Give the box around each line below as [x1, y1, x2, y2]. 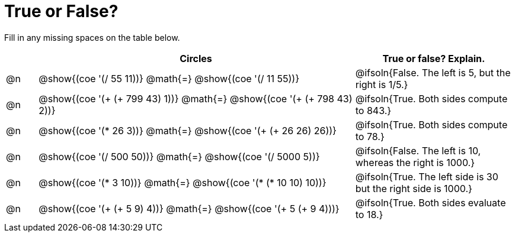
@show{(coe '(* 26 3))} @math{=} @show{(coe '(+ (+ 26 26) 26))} [39, 124, 337, 137]
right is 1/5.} [355, 78, 408, 90]
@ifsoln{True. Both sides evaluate [355, 196, 506, 209]
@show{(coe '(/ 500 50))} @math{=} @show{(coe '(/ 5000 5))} [39, 150, 320, 163]
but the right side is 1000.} [355, 182, 472, 194]
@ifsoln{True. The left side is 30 [355, 170, 498, 183]
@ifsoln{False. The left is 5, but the [355, 66, 511, 79]
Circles [180, 52, 212, 64]
